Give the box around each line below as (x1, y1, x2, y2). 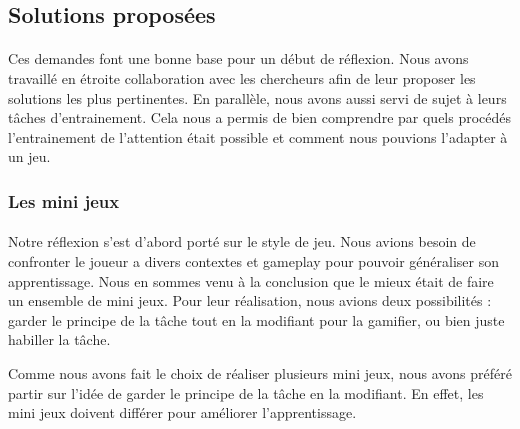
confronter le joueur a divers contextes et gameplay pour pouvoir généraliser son (8, 250, 500, 271)
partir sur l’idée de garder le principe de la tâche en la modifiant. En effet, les (8, 382, 484, 403)
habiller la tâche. (8, 329, 111, 350)
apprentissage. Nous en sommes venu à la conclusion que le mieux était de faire (8, 270, 494, 291)
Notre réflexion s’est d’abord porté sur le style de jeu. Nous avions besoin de (8, 231, 476, 252)
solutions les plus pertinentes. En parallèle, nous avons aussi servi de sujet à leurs (8, 87, 507, 108)
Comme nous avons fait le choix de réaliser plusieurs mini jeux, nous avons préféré (8, 362, 512, 383)
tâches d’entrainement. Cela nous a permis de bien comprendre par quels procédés (8, 107, 512, 128)
